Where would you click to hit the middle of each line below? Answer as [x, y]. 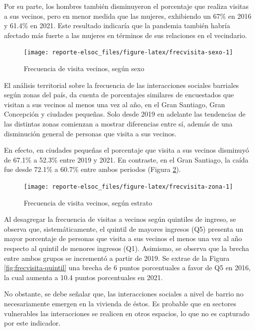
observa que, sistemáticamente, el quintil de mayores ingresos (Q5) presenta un [124, 228]
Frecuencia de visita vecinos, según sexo [84, 68]
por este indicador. [32, 323]
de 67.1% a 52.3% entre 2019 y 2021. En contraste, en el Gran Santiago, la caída [126, 159]
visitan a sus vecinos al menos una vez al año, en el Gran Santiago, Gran [115, 104]
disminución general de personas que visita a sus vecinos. [90, 133]
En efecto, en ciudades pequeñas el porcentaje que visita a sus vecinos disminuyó [127, 150]
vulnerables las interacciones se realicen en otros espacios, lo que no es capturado [127, 313]
